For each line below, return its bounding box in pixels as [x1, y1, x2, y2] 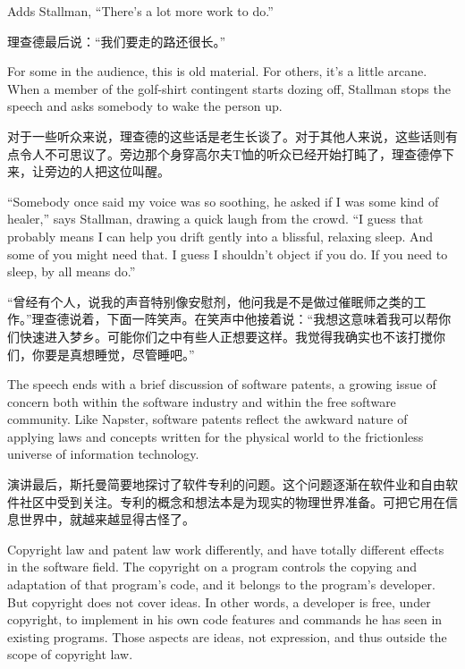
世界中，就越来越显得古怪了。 [19, 510, 195, 529]
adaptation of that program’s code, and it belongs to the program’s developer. [7, 575, 435, 594]
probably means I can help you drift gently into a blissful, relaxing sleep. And [7, 226, 434, 245]
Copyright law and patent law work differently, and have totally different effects [7, 539, 444, 558]
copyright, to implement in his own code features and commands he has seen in [7, 610, 443, 629]
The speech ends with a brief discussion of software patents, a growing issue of [7, 375, 436, 394]
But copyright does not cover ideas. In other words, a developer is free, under [7, 592, 431, 611]
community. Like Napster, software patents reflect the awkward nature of [7, 410, 408, 428]
